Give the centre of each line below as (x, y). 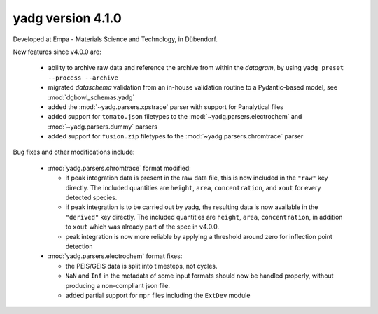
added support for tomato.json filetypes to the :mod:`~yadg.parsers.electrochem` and (175, 117)
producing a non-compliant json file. (118, 285)
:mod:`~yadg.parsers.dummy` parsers (103, 127)
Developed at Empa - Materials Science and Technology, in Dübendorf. (115, 39)
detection (79, 246)
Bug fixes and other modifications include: (74, 152)
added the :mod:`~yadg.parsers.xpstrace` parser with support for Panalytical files (166, 107)
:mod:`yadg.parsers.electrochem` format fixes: (115, 256)
